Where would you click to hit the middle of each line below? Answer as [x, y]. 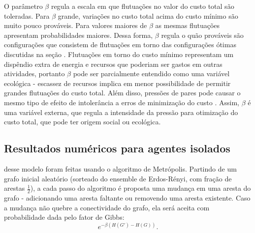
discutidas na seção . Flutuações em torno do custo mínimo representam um [119, 54]
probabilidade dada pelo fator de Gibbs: [64, 217]
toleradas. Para [27, 15]
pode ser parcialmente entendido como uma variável [151, 73]
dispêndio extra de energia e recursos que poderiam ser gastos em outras [113, 64]
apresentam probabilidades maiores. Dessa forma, [79, 35]
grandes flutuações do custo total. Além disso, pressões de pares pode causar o [122, 93]
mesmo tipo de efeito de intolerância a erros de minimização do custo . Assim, [122, 102]
